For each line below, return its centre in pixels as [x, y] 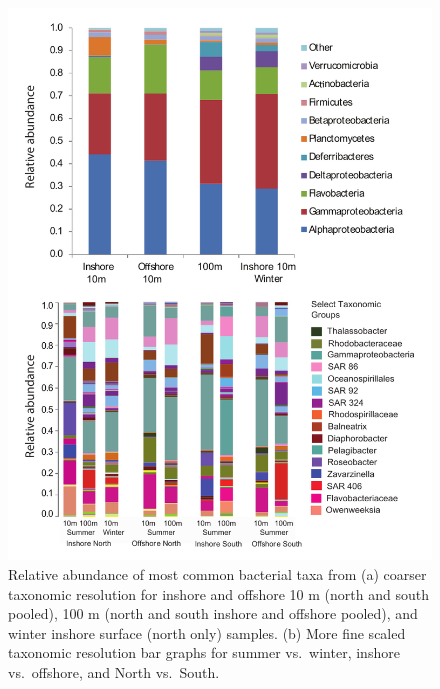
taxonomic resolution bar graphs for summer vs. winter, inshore [204, 652]
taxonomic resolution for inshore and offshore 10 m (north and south [218, 593]
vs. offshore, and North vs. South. [114, 671]
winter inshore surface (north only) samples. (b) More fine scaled [207, 632]
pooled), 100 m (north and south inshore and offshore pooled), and [213, 613]
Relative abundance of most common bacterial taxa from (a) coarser [217, 573]
